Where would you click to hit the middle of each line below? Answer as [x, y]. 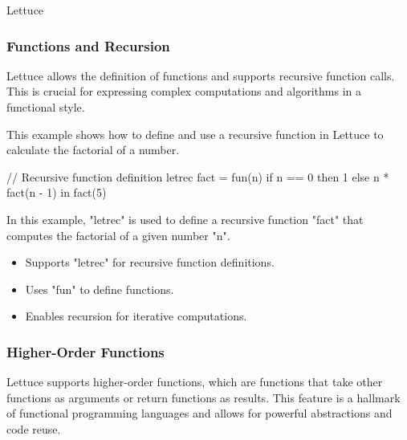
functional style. [46, 107]
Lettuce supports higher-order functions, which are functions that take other [195, 382]
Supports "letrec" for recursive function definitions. [150, 262]
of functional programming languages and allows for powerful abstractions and [199, 413]
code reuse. [34, 428]
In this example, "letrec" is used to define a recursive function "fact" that [185, 219]
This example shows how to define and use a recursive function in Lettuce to [195, 134]
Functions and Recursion [88, 45]
